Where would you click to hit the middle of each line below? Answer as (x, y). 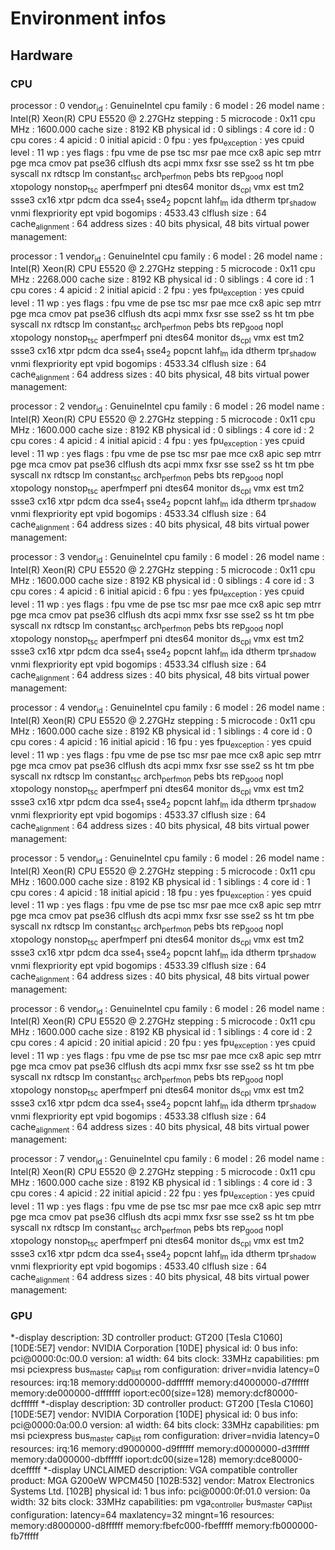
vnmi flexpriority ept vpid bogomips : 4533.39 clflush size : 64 (138, 965)
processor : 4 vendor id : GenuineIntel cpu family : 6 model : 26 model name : (167, 709)
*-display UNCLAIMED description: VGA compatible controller (170, 1470)
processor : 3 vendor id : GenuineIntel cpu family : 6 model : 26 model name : (167, 558)
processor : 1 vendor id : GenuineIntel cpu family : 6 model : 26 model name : (166, 257)
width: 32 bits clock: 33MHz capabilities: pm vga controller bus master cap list (161, 1503)
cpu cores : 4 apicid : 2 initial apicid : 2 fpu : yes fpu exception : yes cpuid (157, 291)
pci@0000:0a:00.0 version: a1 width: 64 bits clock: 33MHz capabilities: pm (165, 1425)
